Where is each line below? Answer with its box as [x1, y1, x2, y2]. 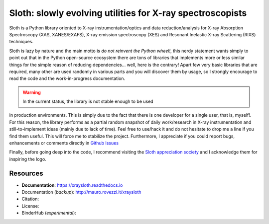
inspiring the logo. [9, 156, 47, 162]
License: [21, 203, 39, 209]
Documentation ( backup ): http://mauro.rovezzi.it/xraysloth [21, 189, 141, 195]
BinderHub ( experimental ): [21, 210, 77, 216]
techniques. [9, 39, 33, 45]
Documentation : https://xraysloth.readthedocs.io [21, 182, 123, 188]
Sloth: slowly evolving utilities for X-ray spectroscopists [9, 7, 247, 18]
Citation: [21, 196, 39, 202]
